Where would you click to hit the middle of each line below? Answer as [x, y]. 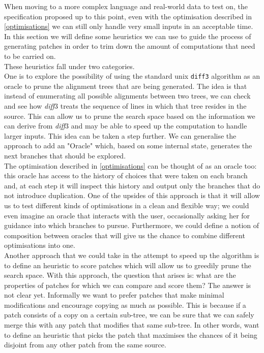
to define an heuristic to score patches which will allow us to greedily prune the [128, 265]
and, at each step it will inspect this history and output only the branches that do [132, 185]
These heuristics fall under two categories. [69, 66]
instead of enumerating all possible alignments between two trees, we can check [127, 96]
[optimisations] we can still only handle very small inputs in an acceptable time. [129, 26]
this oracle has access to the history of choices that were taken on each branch [126, 175]
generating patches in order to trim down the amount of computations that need [130, 46]
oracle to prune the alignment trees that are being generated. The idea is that [126, 86]
